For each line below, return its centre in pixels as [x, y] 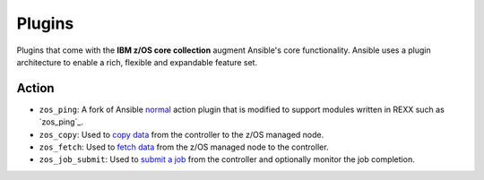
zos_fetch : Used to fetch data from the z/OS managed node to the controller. [184, 147]
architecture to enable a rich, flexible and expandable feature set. [137, 62]
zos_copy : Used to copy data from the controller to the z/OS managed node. [181, 134]
